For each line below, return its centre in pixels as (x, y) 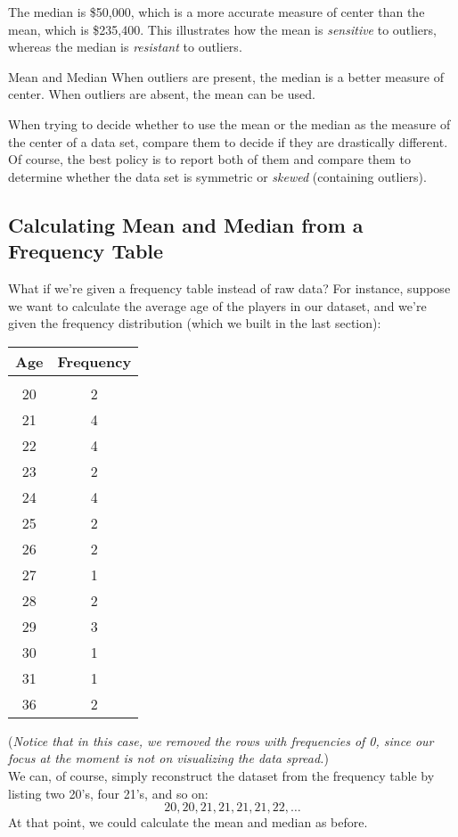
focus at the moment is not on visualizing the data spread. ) (168, 758)
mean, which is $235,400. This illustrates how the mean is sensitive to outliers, (222, 29)
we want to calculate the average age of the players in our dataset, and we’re (217, 305)
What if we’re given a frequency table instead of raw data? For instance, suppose (229, 287)
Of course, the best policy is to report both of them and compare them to (209, 159)
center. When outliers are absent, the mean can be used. (162, 94)
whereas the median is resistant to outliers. (125, 47)
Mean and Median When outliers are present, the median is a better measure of (226, 76)
